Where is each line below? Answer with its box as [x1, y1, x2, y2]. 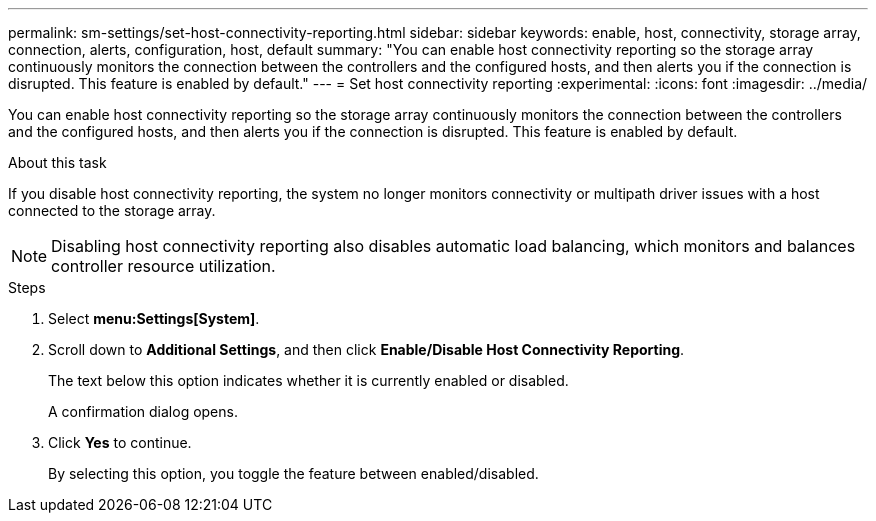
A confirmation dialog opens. [48, 403, 238, 420]
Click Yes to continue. [48, 434, 192, 451]
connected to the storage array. [8, 202, 216, 219]
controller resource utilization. [51, 256, 276, 276]
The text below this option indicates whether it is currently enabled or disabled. [48, 372, 569, 389]
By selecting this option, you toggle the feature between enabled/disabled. [48, 465, 539, 482]
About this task [8, 154, 107, 171]
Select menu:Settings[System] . [48, 310, 260, 327]
